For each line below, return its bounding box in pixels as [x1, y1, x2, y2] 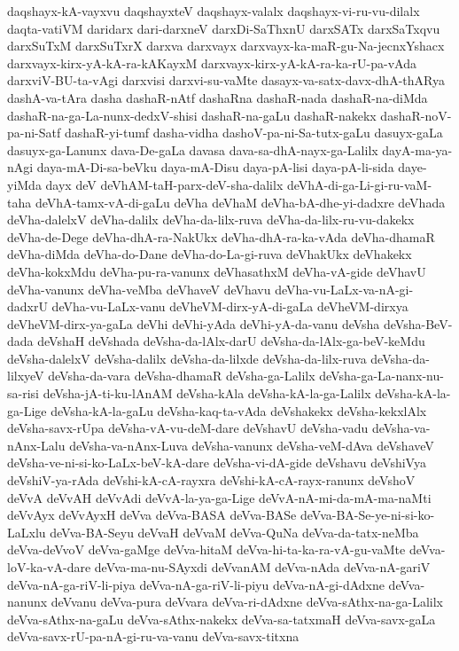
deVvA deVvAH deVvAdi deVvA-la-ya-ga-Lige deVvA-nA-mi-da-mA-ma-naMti [7, 488, 432, 506]
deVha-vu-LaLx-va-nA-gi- [275, 279, 414, 298]
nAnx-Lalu [7, 435, 66, 454]
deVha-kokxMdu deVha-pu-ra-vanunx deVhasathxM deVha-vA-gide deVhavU [7, 262, 426, 280]
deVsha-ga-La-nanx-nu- [319, 366, 444, 385]
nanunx [7, 592, 48, 611]
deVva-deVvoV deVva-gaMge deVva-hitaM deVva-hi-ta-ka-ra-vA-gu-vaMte [7, 540, 406, 559]
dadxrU [7, 297, 48, 316]
